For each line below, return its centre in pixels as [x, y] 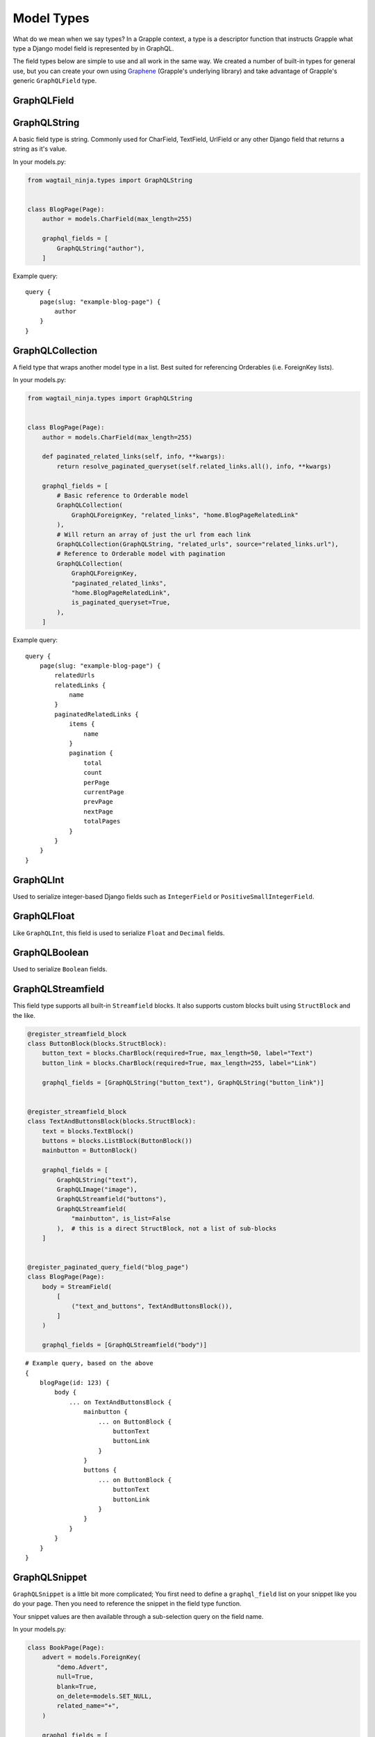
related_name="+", [88, 1706]
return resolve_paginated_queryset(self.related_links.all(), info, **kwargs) [194, 466]
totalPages [102, 821]
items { [82, 724]
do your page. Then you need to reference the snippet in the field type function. [127, 1604]
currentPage [104, 792]
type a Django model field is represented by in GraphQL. [93, 48]
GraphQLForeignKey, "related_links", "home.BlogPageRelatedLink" [185, 515]
